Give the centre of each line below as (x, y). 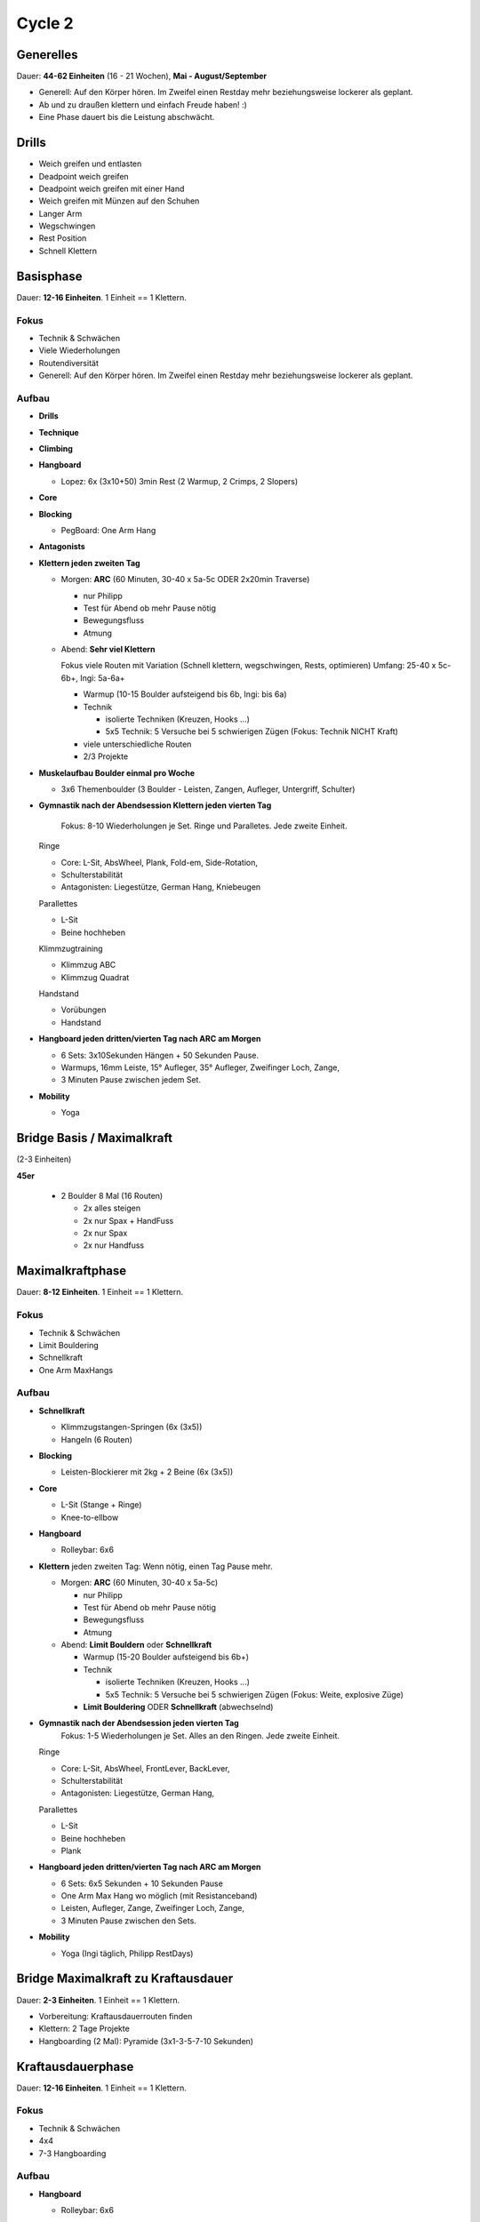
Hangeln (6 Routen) (97, 1439)
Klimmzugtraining (71, 948)
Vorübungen (84, 1010)
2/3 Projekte (106, 756)
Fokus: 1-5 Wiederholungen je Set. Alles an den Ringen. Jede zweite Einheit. (200, 1735)
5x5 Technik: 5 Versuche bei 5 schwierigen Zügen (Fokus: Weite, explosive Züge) (255, 1694)
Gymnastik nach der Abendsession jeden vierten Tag (139, 1723)
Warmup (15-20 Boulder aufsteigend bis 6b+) (166, 1657)
